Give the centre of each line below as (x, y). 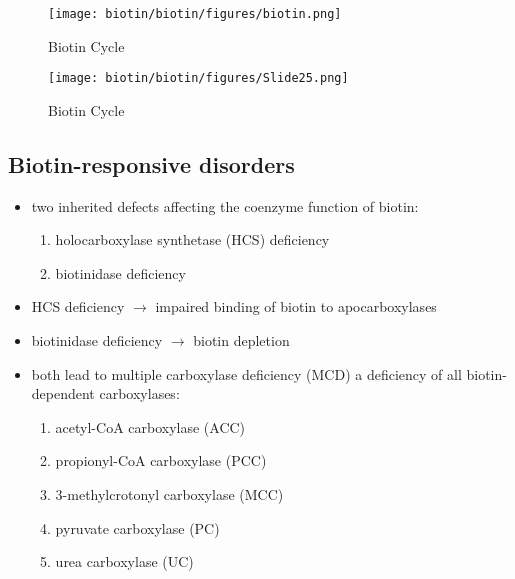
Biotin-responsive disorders (151, 163)
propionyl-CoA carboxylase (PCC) (161, 460)
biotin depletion (241, 340)
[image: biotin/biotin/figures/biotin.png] (195, 14)
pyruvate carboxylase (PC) (137, 527)
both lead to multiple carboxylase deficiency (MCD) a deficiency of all (246, 373)
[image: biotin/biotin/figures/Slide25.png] (198, 78)
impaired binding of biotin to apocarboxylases (296, 306)
